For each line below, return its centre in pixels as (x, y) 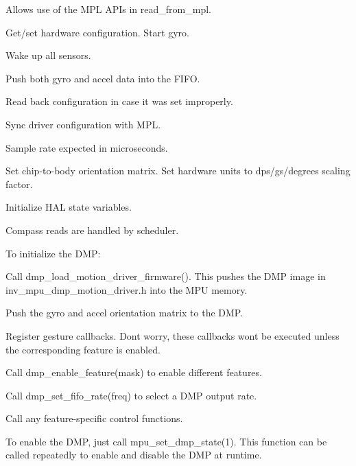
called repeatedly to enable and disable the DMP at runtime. (134, 455)
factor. (19, 184)
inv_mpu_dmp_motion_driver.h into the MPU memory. (127, 289)
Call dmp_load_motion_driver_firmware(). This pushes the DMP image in (166, 276)
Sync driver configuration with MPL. (83, 124)
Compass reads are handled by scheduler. (92, 230)
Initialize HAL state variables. (69, 207)
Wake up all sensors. (48, 55)
